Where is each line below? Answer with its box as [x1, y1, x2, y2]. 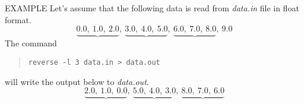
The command [5, 37, 57, 49]
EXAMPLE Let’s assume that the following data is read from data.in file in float [5, 2, 299, 14]
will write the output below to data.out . [5, 75, 149, 87]
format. [5, 13, 31, 26]
